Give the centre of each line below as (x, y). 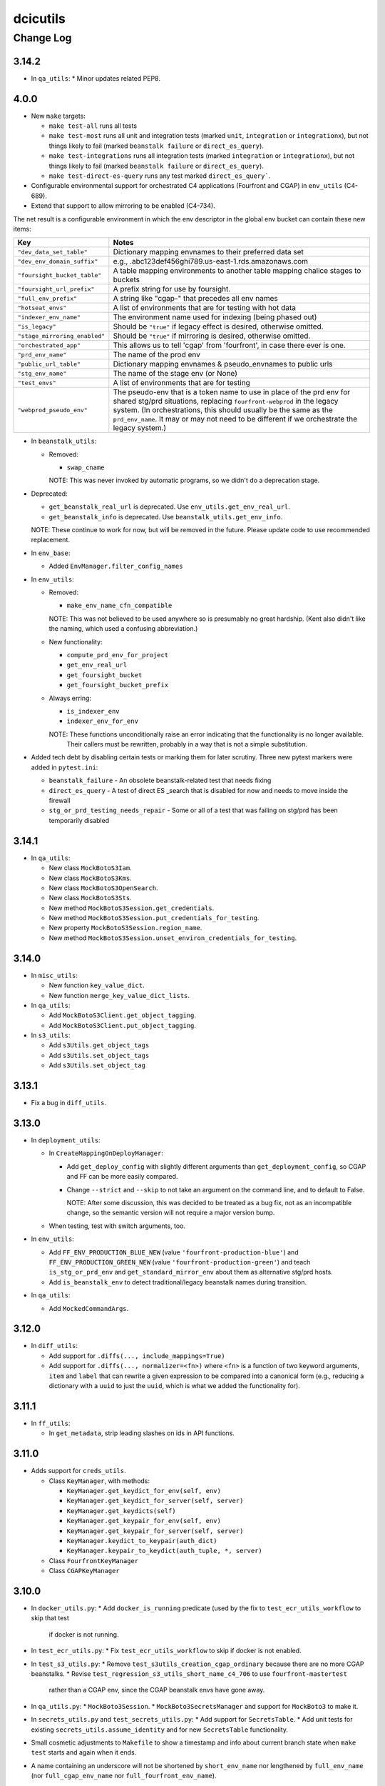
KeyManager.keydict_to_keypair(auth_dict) (142, 1541)
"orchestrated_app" (49, 345)
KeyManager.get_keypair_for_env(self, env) (144, 1521)
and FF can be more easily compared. (122, 1177)
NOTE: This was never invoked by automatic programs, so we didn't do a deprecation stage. (184, 480)
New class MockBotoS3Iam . (90, 868)
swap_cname (86, 468)
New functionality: (76, 642)
